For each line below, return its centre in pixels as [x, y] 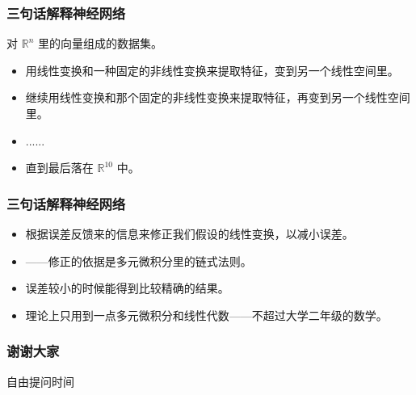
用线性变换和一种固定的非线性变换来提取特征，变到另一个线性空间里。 [212, 70]
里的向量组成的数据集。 [100, 43]
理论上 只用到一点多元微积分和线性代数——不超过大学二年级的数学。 [206, 315]
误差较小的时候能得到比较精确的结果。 [127, 288]
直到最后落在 [59, 168]
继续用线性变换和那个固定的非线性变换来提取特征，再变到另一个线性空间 [218, 97]
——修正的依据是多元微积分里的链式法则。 [139, 261]
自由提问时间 [40, 381]
